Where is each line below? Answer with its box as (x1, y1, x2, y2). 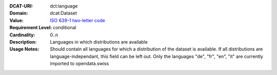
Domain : (9, 10, 28, 16)
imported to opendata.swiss (50, 61, 109, 67)
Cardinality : (9, 31, 35, 38)
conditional (53, 25, 76, 31)
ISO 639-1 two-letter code (50, 17, 105, 23)
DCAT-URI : (9, 3, 33, 9)
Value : (9, 17, 24, 23)
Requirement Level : (9, 25, 52, 31)
